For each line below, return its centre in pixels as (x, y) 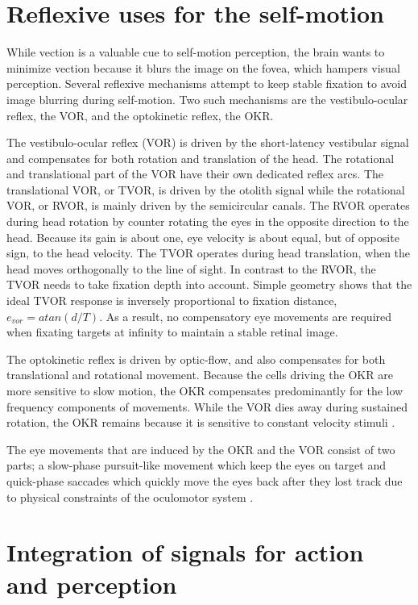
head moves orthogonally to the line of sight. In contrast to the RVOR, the (191, 268)
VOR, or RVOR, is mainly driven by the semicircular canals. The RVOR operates (208, 205)
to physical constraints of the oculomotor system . (130, 497)
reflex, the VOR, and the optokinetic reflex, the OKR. (140, 115)
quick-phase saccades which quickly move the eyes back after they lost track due (205, 480)
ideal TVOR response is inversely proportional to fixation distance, (172, 300)
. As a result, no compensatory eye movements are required (246, 316)
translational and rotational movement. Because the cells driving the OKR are (200, 375)
